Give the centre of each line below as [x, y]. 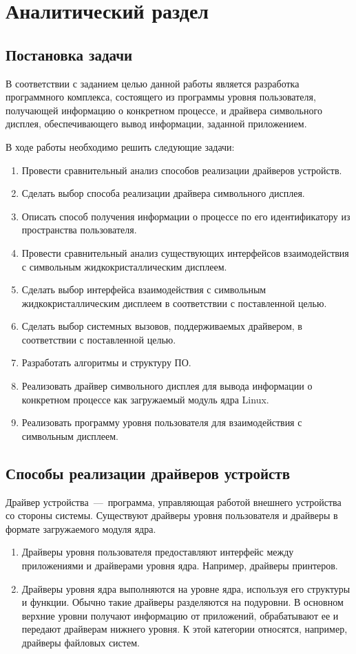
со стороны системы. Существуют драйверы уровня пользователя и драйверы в [172, 515]
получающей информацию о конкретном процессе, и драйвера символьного [164, 110]
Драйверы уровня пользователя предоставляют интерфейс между [158, 552]
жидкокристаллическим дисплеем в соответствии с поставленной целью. [174, 303]
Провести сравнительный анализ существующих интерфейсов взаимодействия [185, 252]
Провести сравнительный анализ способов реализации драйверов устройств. [182, 170]
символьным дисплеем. [70, 435]
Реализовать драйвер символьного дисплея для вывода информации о [167, 386]
